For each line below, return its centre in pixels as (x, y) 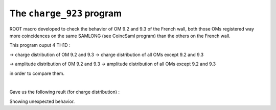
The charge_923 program (66, 13)
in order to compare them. (37, 73)
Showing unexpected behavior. (42, 101)
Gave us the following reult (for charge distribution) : (65, 92)
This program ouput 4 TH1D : (40, 45)
